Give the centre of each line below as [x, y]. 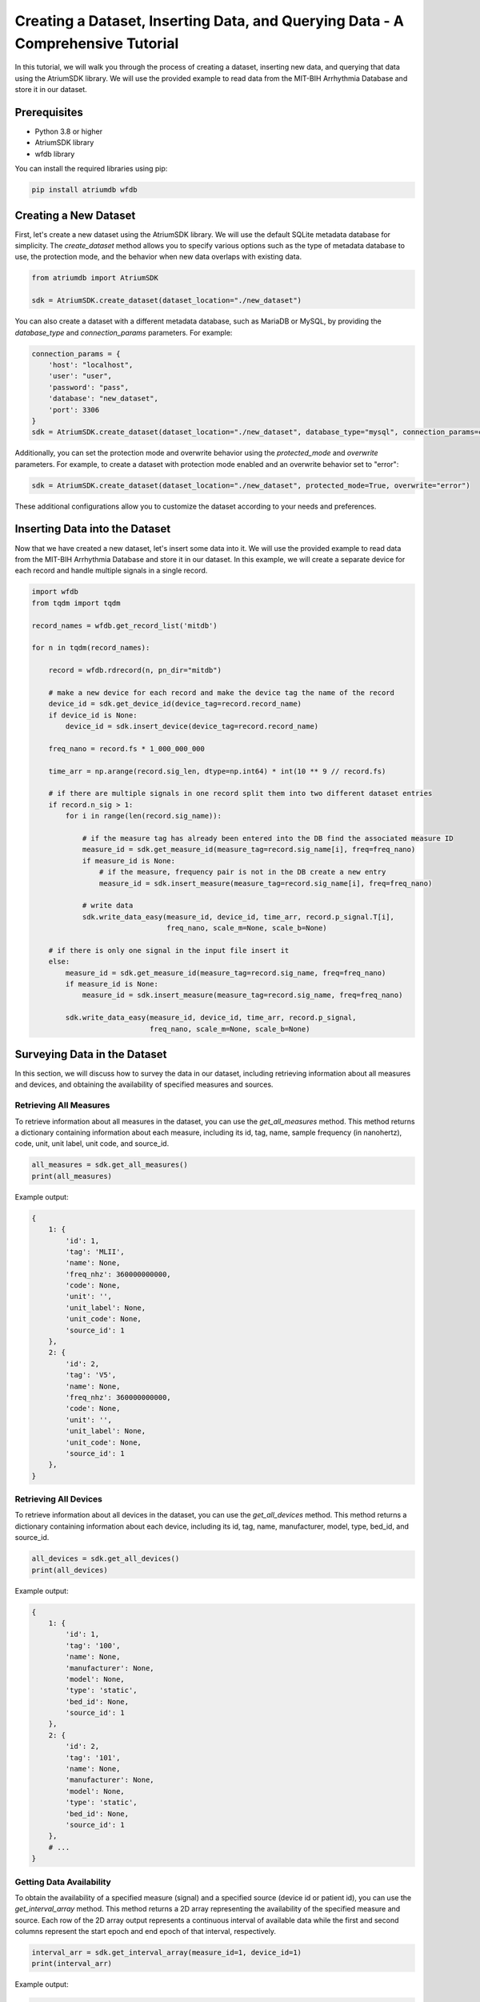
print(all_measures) [72, 1176]
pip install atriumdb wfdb [84, 190]
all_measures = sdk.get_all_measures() [110, 1165]
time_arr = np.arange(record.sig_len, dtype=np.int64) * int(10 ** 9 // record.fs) [217, 771]
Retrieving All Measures [62, 1105]
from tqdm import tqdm [76, 603]
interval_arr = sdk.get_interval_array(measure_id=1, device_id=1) [167, 1953]
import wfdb [55, 592]
